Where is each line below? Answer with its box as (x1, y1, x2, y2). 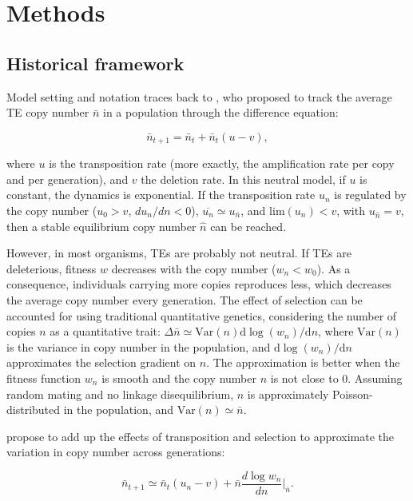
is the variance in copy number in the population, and (6, 338, 271, 355)
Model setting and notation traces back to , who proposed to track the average (6, 88, 392, 105)
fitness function (6, 369, 81, 386)
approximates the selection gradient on (6, 354, 197, 371)
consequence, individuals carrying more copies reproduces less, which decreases (6, 276, 391, 292)
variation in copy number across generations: (6, 443, 225, 460)
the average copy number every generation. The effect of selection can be (6, 291, 363, 308)
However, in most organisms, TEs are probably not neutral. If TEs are (6, 245, 351, 261)
